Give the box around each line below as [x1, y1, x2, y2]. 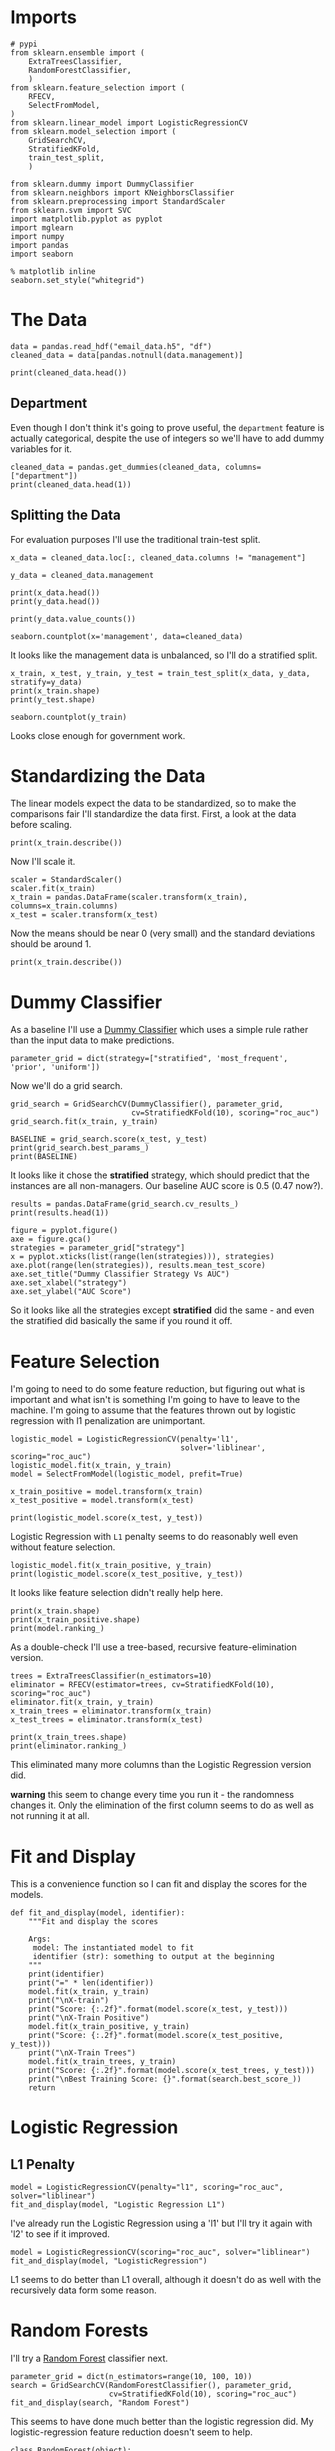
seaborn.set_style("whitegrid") [10, 275, 145, 285]
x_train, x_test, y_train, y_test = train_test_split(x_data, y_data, [10, 668, 311, 678]
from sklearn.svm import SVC [10, 205, 132, 215]
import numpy [10, 231, 65, 241]
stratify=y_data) [10, 677, 83, 687]
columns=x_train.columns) [10, 901, 118, 911]
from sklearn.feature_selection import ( [10, 82, 186, 93]
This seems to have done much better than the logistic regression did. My [10, 2416, 314, 2428]
